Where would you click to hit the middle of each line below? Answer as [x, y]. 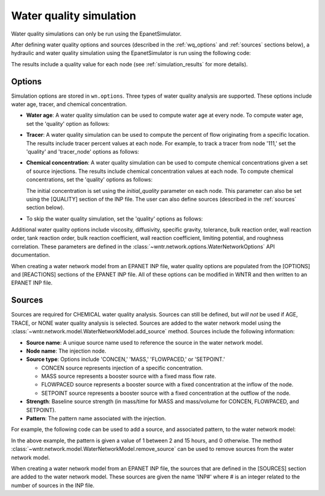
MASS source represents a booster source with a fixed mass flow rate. [129, 376]
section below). [45, 207]
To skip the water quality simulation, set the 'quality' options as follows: [115, 218]
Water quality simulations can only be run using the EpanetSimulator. [96, 34]
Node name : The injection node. [66, 351]
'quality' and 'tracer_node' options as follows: [83, 151]
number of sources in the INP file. [53, 485]
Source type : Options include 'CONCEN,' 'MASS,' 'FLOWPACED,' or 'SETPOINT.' [125, 359]
